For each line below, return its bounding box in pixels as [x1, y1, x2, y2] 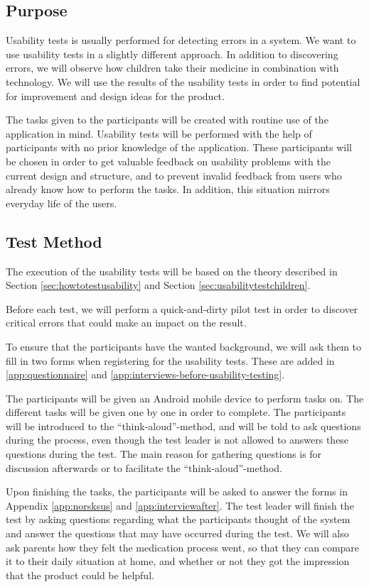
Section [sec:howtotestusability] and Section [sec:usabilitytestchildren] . [6, 278, 311, 292]
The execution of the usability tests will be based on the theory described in [6, 263, 338, 278]
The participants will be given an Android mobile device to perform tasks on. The [6, 390, 364, 405]
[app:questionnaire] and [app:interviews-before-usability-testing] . [6, 367, 285, 382]
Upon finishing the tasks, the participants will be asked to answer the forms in [6, 484, 348, 499]
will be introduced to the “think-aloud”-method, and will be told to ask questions [6, 418, 361, 433]
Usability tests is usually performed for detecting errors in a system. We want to [6, 33, 356, 48]
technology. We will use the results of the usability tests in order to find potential [6, 74, 360, 89]
